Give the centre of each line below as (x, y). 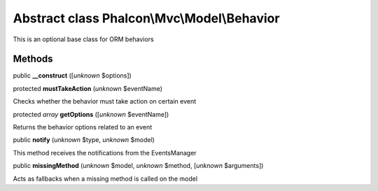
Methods (33, 59)
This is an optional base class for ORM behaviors (83, 39)
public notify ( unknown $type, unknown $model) (84, 140)
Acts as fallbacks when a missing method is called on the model (105, 178)
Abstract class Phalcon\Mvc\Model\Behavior (146, 18)
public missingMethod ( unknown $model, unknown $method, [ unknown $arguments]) (138, 166)
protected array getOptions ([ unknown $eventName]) (91, 114)
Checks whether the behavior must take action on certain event (105, 101)
